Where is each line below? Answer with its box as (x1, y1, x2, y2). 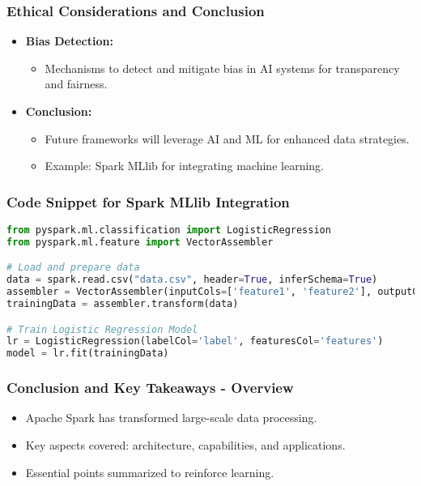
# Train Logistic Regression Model (6, 323, 198, 335)
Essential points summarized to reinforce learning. (25, 463, 274, 480)
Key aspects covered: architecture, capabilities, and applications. (25, 437, 346, 453)
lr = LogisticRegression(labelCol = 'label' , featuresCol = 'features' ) (6, 335, 384, 347)
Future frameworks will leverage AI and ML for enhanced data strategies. (45, 130, 410, 147)
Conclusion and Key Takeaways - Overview (6, 377, 294, 398)
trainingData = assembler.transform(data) (6, 298, 239, 310)
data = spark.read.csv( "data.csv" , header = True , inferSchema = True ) (6, 274, 378, 286)
